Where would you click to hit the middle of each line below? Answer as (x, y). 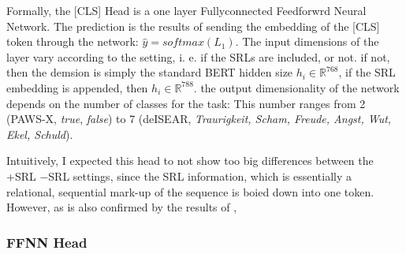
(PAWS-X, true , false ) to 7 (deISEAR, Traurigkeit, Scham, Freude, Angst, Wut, (199, 119)
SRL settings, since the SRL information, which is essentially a (200, 176)
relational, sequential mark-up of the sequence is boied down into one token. (190, 191)
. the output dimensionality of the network (296, 87)
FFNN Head (47, 242)
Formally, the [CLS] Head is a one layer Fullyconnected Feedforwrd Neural (186, 10)
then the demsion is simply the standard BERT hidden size (150, 72)
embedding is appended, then (77, 87)
